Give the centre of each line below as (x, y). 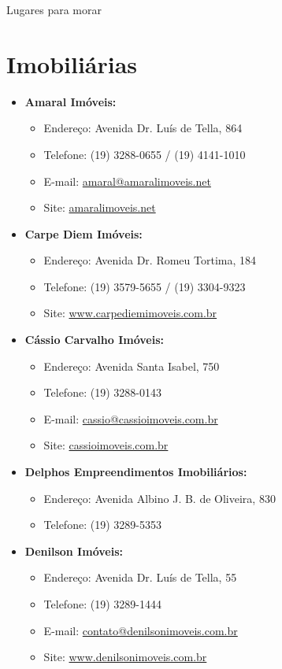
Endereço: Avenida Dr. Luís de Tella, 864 (143, 128)
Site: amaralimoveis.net (100, 207)
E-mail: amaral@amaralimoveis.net (127, 181)
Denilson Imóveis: (74, 551)
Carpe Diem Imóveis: (83, 233)
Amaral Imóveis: (70, 101)
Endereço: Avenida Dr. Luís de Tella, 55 (140, 577)
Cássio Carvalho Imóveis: (95, 340)
